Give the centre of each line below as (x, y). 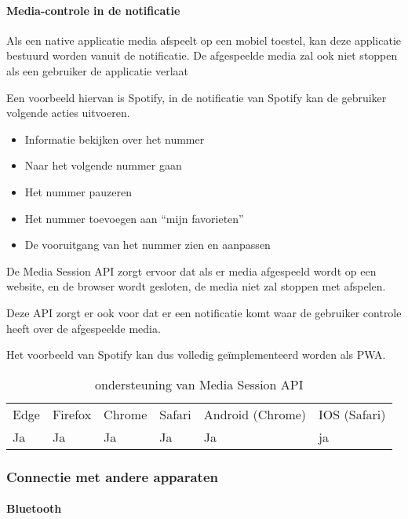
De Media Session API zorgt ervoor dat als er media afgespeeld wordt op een (191, 270)
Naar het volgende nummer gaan (103, 165)
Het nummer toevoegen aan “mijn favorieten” (134, 218)
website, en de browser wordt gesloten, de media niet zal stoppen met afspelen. (196, 286)
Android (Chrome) (255, 414)
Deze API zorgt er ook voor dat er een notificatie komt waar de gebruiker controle (204, 312)
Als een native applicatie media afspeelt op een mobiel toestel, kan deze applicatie (204, 40)
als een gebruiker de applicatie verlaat (97, 70)
